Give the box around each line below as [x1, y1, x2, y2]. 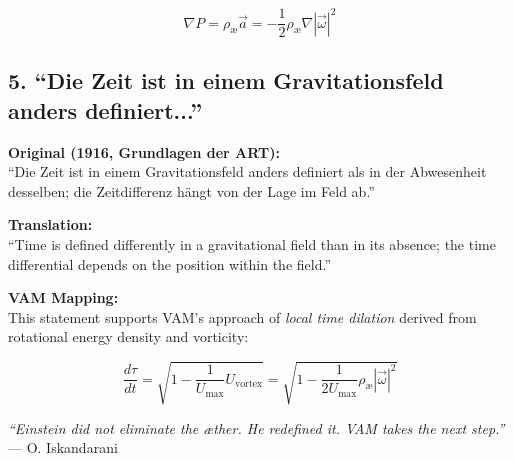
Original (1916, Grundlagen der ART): [8, 141, 280, 162]
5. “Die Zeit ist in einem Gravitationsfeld [8, 65, 444, 96]
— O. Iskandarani [8, 437, 118, 458]
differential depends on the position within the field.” [8, 253, 332, 274]
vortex [234, 379, 263, 390]
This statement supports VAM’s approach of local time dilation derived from [8, 306, 477, 327]
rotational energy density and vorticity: [8, 326, 249, 347]
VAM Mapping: [8, 287, 119, 308]
